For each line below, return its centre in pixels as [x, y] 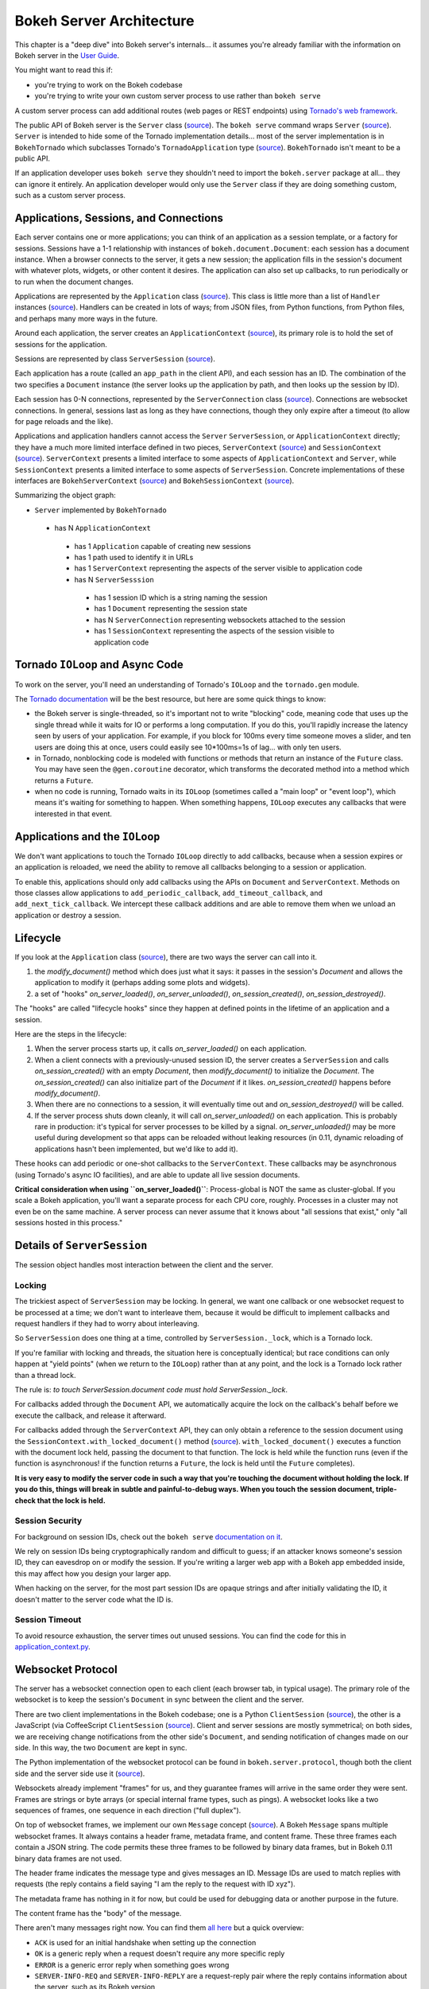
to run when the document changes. [74, 282]
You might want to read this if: [64, 70]
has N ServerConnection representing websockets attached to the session [220, 620]
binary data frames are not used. [68, 1859]
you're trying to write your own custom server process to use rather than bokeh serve [178, 96]
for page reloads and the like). [64, 421]
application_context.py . [52, 1647]
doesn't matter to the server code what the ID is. [94, 1599]
